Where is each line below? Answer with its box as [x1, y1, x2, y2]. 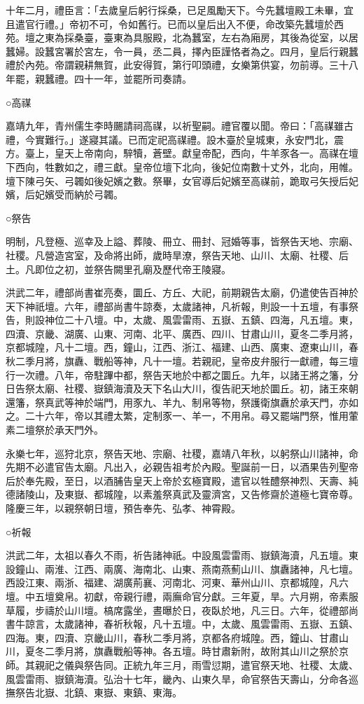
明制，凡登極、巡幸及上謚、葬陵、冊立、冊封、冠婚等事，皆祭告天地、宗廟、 [6, 234, 358, 249]
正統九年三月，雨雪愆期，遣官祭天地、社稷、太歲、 [122, 657, 358, 672]
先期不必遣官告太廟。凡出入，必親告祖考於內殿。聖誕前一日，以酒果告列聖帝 [6, 460, 358, 474]
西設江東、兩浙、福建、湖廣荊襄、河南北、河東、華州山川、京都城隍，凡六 [6, 575, 349, 590]
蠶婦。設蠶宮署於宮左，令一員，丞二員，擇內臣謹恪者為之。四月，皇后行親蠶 [6, 43, 358, 58]
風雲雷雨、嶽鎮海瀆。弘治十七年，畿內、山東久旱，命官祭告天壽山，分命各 [6, 671, 349, 686]
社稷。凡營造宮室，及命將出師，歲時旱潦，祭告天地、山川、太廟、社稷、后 [6, 247, 349, 262]
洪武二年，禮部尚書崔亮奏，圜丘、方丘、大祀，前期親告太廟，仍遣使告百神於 [6, 285, 358, 300]
